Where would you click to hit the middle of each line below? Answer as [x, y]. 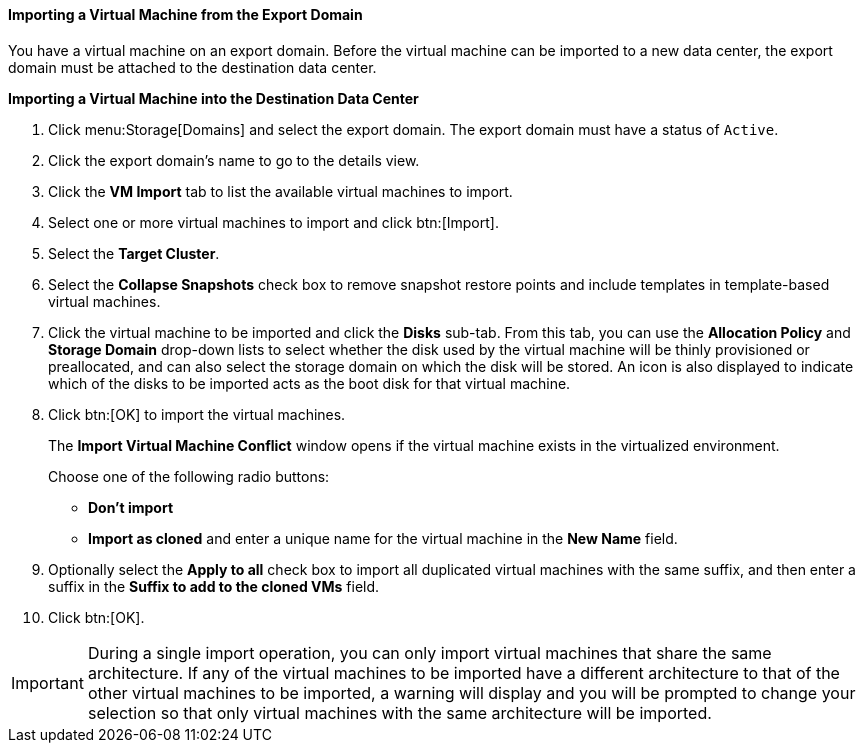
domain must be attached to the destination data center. [192, 67]
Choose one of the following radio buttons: [189, 476]
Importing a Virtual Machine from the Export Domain [185, 14]
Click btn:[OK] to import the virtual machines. [197, 414]
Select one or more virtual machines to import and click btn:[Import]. [273, 222]
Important [47, 682]
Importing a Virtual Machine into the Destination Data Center [213, 98]
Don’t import [131, 507]
